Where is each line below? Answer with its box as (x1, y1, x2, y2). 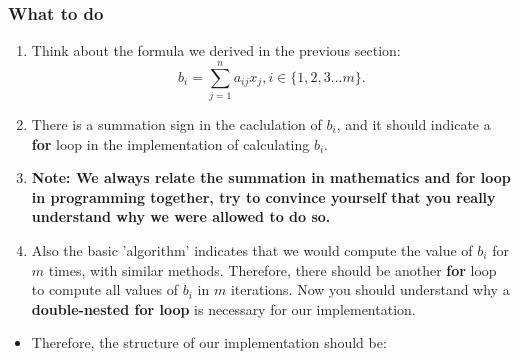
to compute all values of (31, 279, 179, 300)
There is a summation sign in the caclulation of (31, 113, 322, 134)
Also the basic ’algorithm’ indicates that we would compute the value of (31, 239, 473, 260)
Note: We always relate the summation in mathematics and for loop (31, 167, 511, 188)
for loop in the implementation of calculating (31, 133, 310, 154)
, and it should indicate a (336, 113, 491, 134)
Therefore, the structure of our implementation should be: (31, 332, 387, 353)
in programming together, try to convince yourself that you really (31, 186, 496, 207)
